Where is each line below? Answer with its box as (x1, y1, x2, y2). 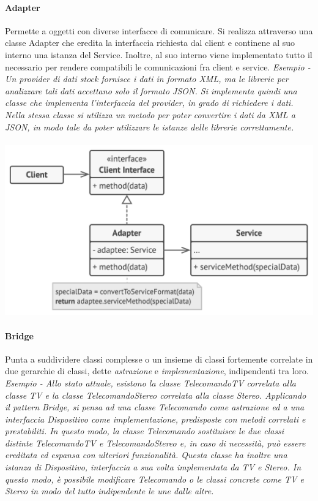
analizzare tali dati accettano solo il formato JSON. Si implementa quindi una (5, 84, 297, 97)
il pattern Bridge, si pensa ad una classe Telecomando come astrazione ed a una (5, 401, 305, 413)
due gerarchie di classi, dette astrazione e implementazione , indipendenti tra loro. (5, 364, 309, 377)
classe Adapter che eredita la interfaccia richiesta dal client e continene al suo (5, 36, 295, 49)
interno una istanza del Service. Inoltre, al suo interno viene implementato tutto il (5, 48, 312, 61)
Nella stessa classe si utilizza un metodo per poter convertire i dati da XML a (5, 108, 295, 121)
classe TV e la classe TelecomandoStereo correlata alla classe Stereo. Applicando (5, 388, 306, 401)
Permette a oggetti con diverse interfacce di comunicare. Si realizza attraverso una (5, 24, 313, 37)
